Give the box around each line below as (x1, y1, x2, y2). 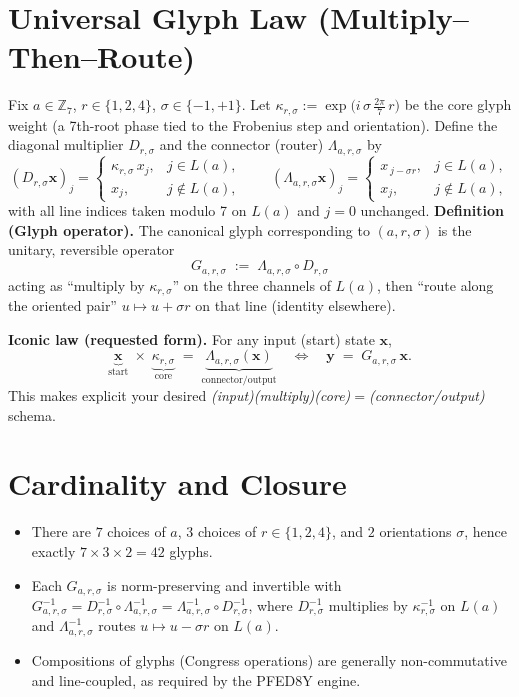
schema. (8, 404, 56, 425)
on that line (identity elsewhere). (195, 294, 396, 315)
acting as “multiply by (8, 274, 145, 295)
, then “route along (377, 274, 494, 295)
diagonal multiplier (8, 134, 124, 155)
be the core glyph (404, 94, 512, 115)
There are (31, 521, 91, 542)
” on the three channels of (172, 274, 331, 295)
